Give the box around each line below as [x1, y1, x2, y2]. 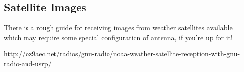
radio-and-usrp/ [4, 58, 52, 68]
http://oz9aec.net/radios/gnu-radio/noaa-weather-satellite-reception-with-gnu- [4, 48, 240, 59]
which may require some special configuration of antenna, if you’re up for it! [4, 32, 233, 42]
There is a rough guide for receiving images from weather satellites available [4, 23, 233, 33]
